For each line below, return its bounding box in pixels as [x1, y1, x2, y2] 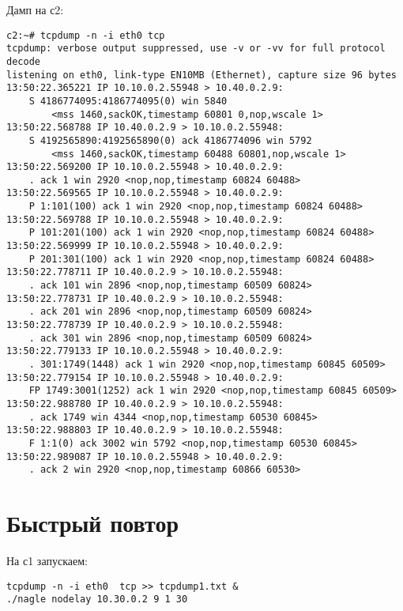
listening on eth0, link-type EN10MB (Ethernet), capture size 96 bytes [6, 69, 397, 81]
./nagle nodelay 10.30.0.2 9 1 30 [6, 594, 188, 605]
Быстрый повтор [6, 507, 179, 539]
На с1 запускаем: [6, 553, 88, 569]
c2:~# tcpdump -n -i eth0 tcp [6, 29, 165, 41]
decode [6, 55, 40, 67]
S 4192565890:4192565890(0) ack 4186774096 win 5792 [28, 134, 312, 146]
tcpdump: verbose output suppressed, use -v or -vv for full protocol [6, 43, 386, 55]
